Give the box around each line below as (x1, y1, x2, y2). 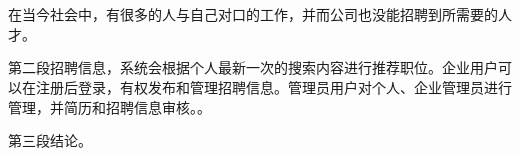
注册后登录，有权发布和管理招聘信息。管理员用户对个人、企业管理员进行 (35, 76, 512, 97)
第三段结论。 (8, 130, 92, 151)
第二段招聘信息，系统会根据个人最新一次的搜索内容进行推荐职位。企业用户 (8, 57, 498, 78)
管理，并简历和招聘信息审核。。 (8, 96, 211, 117)
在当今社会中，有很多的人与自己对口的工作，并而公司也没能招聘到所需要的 (8, 4, 498, 25)
